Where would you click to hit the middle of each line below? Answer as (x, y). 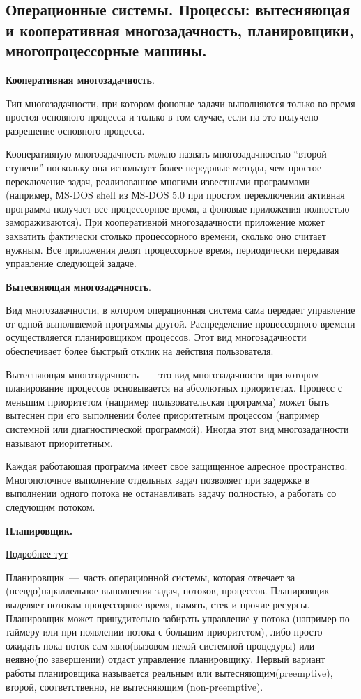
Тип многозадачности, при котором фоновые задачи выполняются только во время (180, 103)
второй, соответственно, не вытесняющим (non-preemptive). (135, 686)
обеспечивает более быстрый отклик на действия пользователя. (140, 351)
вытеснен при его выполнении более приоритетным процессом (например (163, 415)
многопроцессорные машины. (106, 51)
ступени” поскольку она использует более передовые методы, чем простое (164, 167)
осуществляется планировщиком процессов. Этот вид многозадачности (156, 337)
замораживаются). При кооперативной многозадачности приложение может (165, 222)
